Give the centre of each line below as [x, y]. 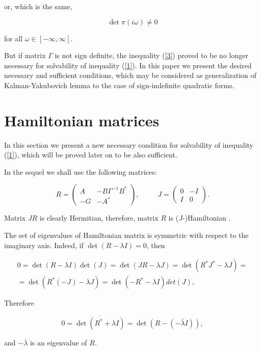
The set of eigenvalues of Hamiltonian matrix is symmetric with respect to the [126, 235]
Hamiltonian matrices [82, 120]
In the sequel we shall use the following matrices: [81, 171]
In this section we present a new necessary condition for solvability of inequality [129, 144]
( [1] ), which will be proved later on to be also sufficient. [91, 155]
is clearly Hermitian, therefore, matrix [99, 218]
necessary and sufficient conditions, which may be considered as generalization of [130, 75]
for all [14, 38]
